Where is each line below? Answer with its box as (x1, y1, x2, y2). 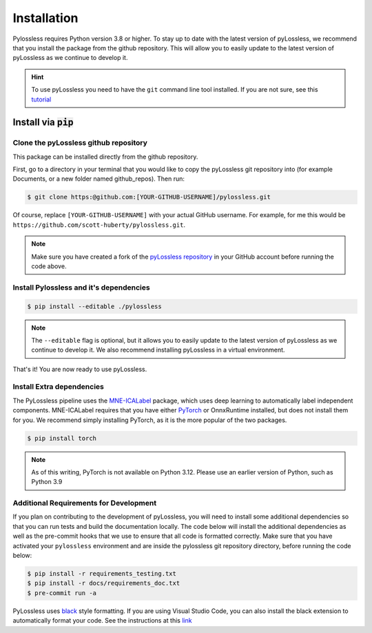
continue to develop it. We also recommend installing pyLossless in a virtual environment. (31, 345, 285, 354)
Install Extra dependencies (12, 382, 105, 392)
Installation (12, 10, 79, 26)
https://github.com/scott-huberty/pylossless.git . (12, 221, 186, 229)
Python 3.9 (31, 478, 63, 486)
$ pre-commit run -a (27, 589, 96, 596)
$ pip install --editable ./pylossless (27, 302, 162, 310)
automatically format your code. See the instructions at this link (12, 616, 192, 625)
